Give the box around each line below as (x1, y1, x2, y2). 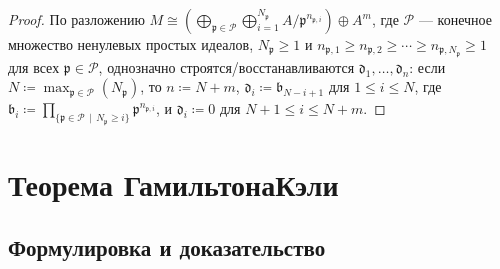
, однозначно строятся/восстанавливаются (98, 56, 355, 77)
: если (409, 56, 446, 77)
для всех (8, 56, 60, 77)
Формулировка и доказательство (8, 232, 326, 263)
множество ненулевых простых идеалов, (8, 34, 254, 54)
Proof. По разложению (8, 9, 145, 29)
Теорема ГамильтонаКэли (8, 163, 339, 204)
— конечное (418, 9, 492, 29)
